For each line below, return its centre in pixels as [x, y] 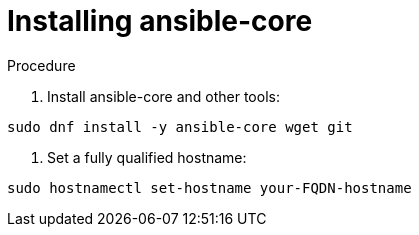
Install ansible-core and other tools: [163, 96]
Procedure [41, 65]
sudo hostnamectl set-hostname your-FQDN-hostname [209, 187]
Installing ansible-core [160, 21]
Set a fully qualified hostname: [147, 157]
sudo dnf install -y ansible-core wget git [180, 126]
